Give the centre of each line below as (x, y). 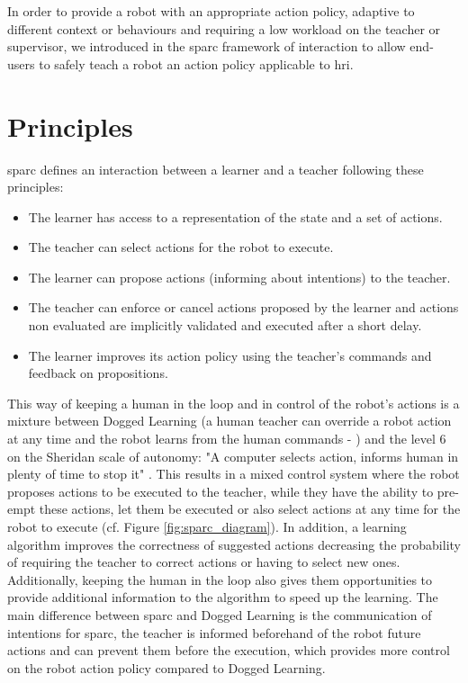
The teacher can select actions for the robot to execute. (181, 247)
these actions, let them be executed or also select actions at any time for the (250, 509)
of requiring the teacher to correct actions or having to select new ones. (204, 562)
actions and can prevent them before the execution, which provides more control (229, 650)
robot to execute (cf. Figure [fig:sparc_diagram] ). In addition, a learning (207, 526)
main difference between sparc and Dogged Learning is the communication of (220, 614)
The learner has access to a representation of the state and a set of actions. (235, 216)
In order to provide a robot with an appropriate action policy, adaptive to (211, 11)
